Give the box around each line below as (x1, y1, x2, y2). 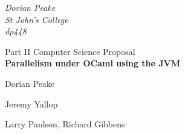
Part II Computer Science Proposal (5, 45, 135, 57)
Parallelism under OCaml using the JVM (5, 57, 181, 69)
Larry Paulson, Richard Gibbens (5, 118, 125, 130)
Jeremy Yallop (5, 97, 58, 110)
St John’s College (5, 13, 68, 25)
